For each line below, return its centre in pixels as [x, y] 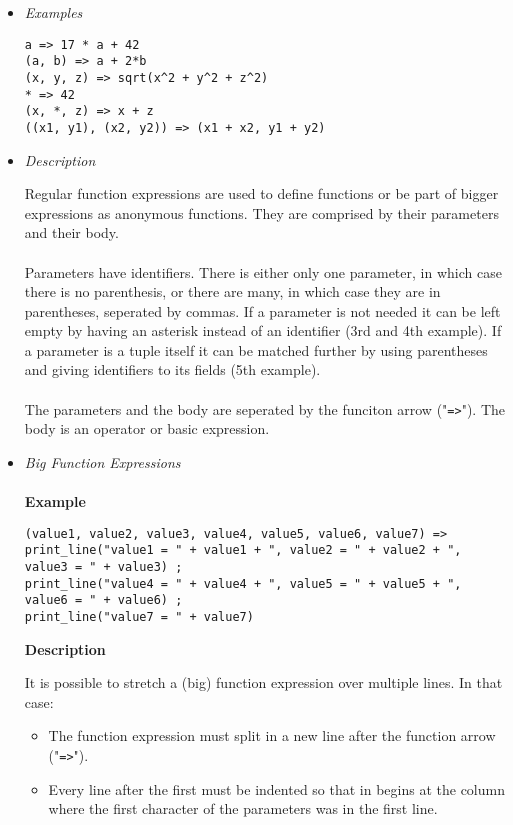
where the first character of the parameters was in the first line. [243, 808]
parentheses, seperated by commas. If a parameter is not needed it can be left [262, 310]
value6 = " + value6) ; [103, 600]
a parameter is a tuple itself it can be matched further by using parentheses [256, 349]
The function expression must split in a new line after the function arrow [272, 735]
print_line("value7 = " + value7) [139, 616]
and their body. [71, 232]
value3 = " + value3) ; [103, 567]
